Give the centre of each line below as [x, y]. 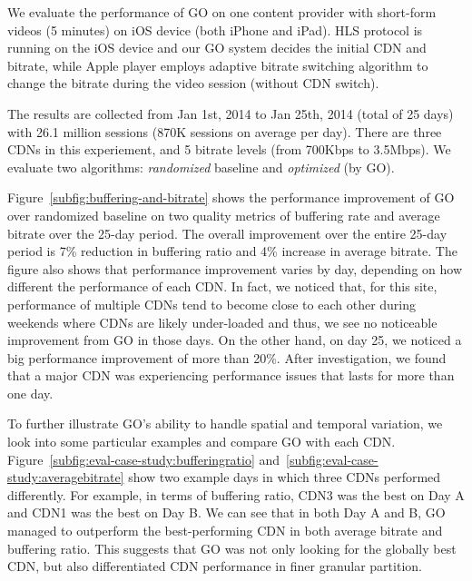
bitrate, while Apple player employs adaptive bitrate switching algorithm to [218, 65]
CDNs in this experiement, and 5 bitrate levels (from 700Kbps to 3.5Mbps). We [229, 149]
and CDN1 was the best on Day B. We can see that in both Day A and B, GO [226, 512]
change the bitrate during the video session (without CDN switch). [193, 83]
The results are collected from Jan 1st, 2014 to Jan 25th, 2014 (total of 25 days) [231, 113]
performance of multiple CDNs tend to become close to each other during [212, 304]
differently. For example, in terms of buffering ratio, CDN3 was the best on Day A [236, 494]
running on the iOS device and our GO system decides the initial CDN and [217, 48]
